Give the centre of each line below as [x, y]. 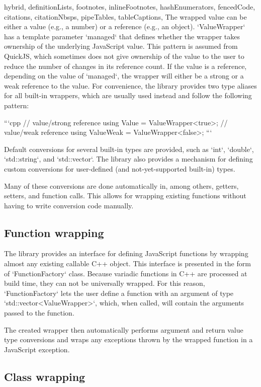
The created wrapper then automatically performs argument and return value [124, 329]
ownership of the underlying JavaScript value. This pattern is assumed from [121, 46]
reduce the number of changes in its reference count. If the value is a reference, [125, 66]
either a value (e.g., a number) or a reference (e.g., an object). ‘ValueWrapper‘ [125, 26]
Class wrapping [45, 376]
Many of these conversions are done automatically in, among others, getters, [121, 185]
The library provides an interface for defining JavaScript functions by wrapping [126, 253]
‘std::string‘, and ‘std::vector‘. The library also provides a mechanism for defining [128, 159]
